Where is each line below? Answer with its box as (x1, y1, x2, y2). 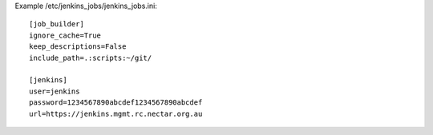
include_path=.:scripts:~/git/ (29, 53, 152, 62)
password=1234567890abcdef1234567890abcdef (29, 98, 203, 107)
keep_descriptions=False (29, 42, 127, 51)
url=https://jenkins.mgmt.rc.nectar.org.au (29, 109, 203, 118)
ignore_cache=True (29, 30, 102, 40)
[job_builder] (29, 20, 84, 29)
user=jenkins (29, 86, 80, 96)
